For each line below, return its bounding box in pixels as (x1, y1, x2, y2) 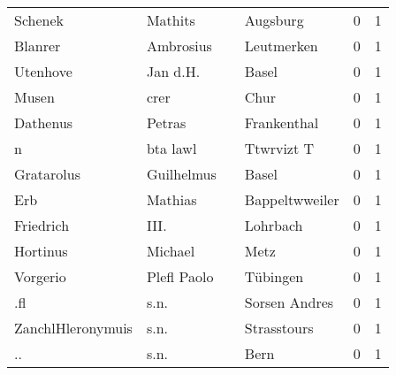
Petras (146, 112, 187, 133)
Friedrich (14, 215, 70, 235)
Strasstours (244, 318, 314, 338)
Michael (146, 241, 195, 261)
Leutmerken (244, 35, 318, 56)
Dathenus (14, 112, 73, 133)
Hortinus (14, 241, 68, 261)
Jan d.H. (146, 61, 201, 81)
